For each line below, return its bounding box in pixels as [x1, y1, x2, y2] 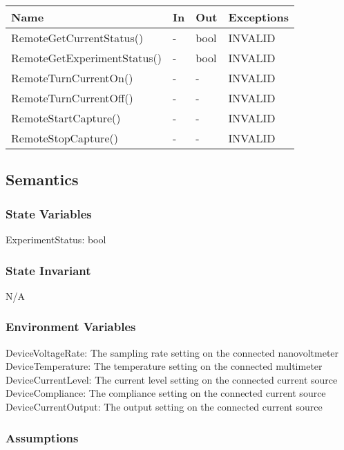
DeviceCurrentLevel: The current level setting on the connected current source [6, 372, 338, 386]
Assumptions [6, 429, 79, 446]
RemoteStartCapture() [11, 110, 121, 126]
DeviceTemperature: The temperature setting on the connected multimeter [6, 359, 323, 373]
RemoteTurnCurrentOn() [11, 70, 133, 86]
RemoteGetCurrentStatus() [11, 30, 144, 46]
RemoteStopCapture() [11, 130, 118, 146]
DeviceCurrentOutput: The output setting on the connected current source [6, 400, 323, 413]
